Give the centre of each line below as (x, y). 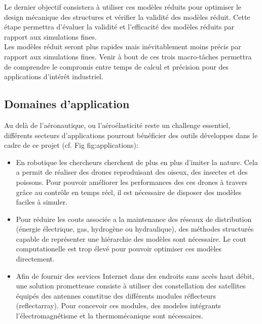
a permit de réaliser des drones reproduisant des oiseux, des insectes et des (132, 172)
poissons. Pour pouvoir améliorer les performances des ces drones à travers (132, 182)
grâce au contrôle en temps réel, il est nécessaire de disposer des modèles (129, 192)
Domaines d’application (67, 104)
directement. (35, 259)
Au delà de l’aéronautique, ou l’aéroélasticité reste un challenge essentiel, (117, 125)
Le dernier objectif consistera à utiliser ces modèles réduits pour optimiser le (123, 7)
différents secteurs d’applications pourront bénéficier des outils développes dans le (131, 135)
